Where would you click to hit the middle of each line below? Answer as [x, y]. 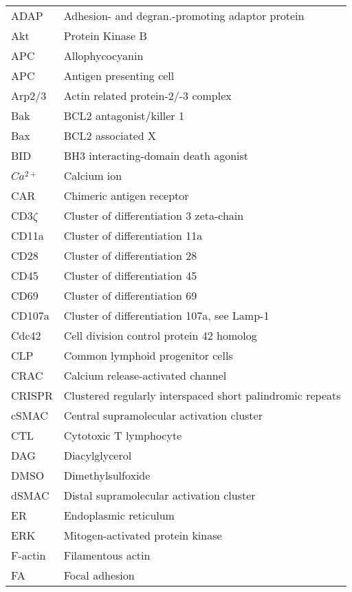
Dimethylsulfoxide [107, 475]
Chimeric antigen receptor [126, 195]
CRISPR [32, 395]
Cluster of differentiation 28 [130, 255]
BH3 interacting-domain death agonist [156, 155]
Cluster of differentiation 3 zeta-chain [154, 215]
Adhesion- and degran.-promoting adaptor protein [184, 16]
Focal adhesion [99, 575]
